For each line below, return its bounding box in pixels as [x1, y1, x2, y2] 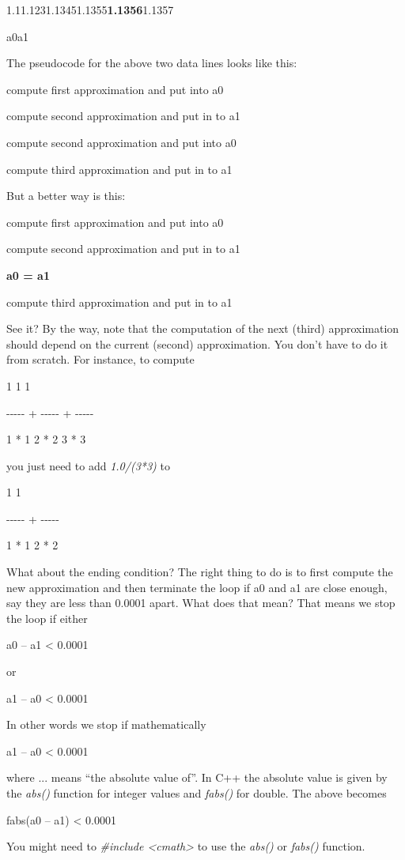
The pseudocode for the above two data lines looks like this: [6, 55, 297, 71]
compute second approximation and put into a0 [6, 134, 237, 150]
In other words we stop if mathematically [6, 716, 206, 733]
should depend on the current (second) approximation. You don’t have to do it [6, 335, 388, 352]
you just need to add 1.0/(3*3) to [6, 457, 170, 473]
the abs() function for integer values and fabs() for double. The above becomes [6, 785, 387, 801]
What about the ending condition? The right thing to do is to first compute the [6, 564, 393, 580]
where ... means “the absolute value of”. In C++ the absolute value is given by [6, 769, 388, 786]
